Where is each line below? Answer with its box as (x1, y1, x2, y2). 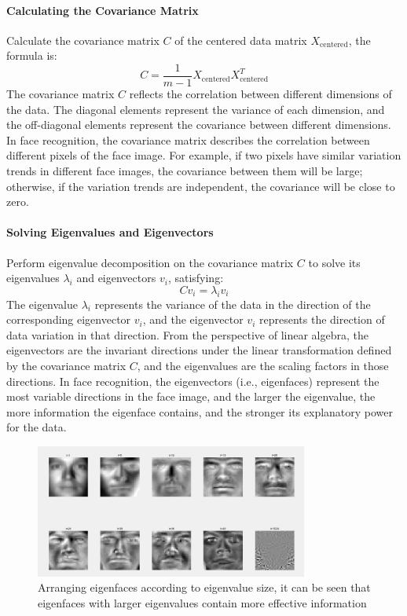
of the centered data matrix (174, 31, 307, 48)
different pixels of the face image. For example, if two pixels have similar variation (6, 147, 401, 163)
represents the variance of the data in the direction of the (94, 295, 371, 312)
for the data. (6, 419, 67, 435)
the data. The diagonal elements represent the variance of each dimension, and (6, 101, 385, 117)
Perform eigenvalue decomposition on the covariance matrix (6, 254, 294, 270)
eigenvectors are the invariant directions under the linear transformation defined (6, 342, 392, 358)
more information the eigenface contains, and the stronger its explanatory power (6, 403, 394, 420)
